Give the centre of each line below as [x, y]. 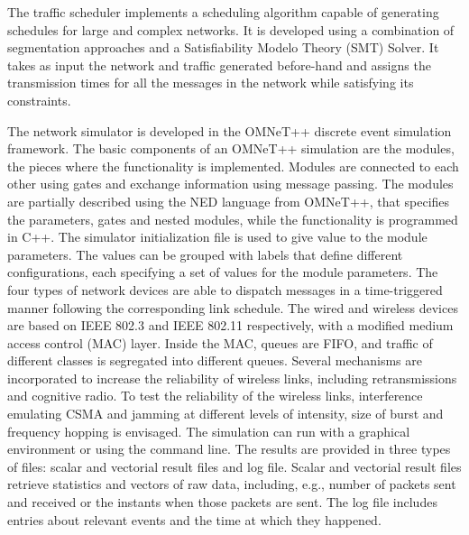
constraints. [39, 100]
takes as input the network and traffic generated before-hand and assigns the [219, 65]
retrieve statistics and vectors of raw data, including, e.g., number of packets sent [232, 484]
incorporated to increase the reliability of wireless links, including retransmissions [232, 378]
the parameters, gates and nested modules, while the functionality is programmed [233, 219]
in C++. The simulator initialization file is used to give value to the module [217, 237]
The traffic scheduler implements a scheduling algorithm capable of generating [223, 12]
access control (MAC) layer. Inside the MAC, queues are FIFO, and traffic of [220, 342]
